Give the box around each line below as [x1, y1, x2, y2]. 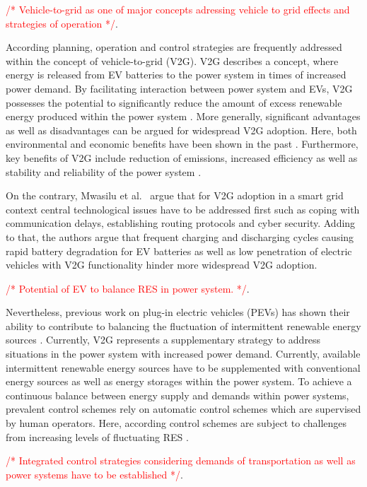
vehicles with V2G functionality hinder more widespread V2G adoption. [6, 257, 318, 272]
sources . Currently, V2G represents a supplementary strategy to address [6, 332, 321, 347]
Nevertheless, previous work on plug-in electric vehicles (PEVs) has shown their [6, 305, 350, 319]
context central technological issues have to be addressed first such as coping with [6, 201, 360, 216]
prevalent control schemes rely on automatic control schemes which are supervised [6, 401, 361, 416]
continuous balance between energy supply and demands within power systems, [6, 387, 349, 402]
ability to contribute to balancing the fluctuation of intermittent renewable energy [6, 318, 361, 333]
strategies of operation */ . [6, 16, 118, 30]
